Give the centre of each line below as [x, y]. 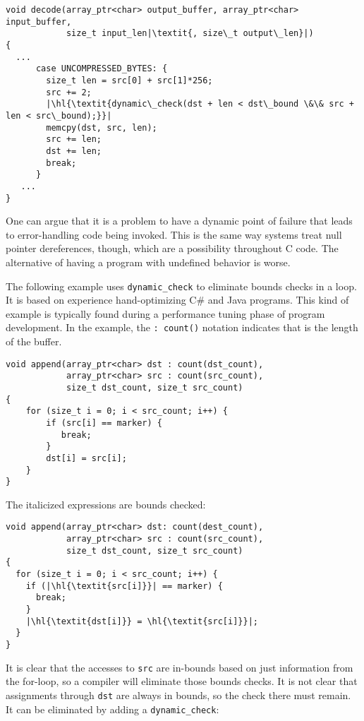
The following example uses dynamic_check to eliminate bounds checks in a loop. [181, 286]
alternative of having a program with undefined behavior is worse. [148, 262]
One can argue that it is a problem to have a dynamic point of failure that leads [179, 221]
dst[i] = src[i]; [86, 458]
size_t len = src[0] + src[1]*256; [129, 80]
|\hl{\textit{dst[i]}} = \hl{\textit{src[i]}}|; [142, 621]
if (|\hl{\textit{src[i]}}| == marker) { [124, 586]
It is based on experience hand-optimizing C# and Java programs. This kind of [177, 300]
